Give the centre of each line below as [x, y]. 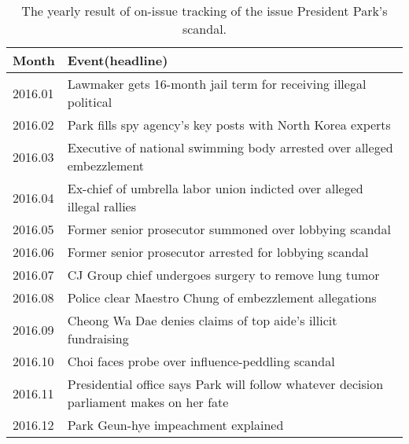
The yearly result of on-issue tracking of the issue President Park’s [204, 11]
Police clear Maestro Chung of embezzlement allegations [222, 297]
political [90, 102]
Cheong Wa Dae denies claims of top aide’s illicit [202, 320]
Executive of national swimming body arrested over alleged [230, 147]
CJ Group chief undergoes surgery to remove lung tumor [223, 275]
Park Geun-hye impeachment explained [175, 425]
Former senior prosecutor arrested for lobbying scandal [218, 252]
